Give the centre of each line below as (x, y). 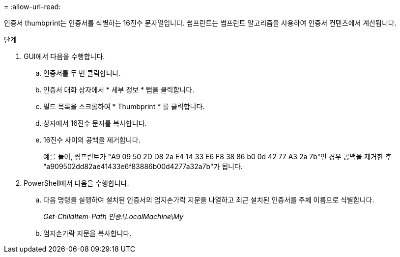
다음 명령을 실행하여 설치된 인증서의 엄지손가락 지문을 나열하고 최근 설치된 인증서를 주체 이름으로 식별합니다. (209, 200)
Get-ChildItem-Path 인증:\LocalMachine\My (114, 216)
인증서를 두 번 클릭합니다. (82, 73)
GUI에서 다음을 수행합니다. (64, 56)
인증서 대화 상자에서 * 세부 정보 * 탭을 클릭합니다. (119, 90)
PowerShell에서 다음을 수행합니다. (76, 183)
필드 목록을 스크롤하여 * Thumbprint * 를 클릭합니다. (124, 106)
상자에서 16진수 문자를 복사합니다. (95, 123)
